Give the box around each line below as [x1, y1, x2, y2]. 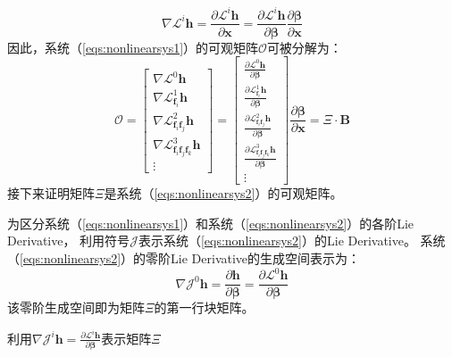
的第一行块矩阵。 [154, 298, 255, 317]
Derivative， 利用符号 [7, 231, 130, 250]
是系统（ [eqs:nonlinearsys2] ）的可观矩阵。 [104, 184, 343, 203]
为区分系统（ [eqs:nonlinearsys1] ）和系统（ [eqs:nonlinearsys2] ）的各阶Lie [7, 213, 414, 232]
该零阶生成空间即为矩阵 [7, 298, 145, 317]
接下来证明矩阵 [7, 184, 95, 203]
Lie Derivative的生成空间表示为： [171, 249, 361, 268]
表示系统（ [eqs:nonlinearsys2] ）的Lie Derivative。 [138, 231, 416, 250]
